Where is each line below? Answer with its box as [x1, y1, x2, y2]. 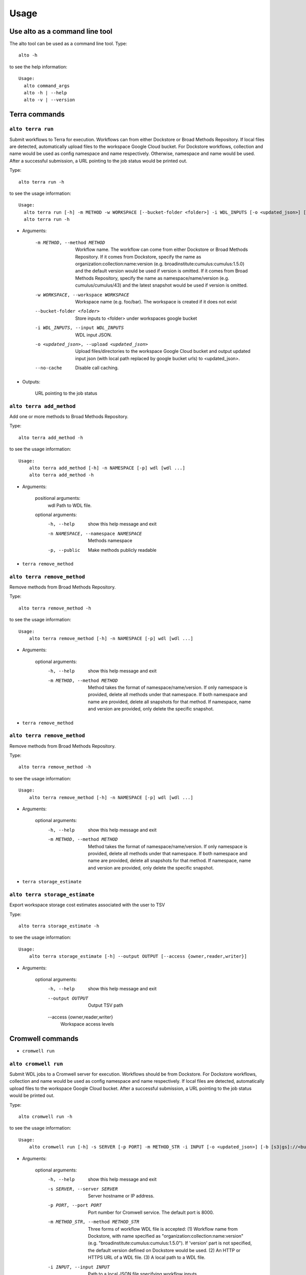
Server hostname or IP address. [88, 1193, 155, 1199]
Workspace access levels [60, 1021, 114, 1027]
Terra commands [9, 110, 65, 119]
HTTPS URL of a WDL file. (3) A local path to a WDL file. [88, 1255, 206, 1261]
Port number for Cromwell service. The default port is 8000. [88, 1209, 214, 1215]
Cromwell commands [9, 1034, 79, 1043]
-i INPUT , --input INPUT [47, 1264, 110, 1270]
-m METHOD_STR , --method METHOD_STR [47, 1219, 140, 1225]
